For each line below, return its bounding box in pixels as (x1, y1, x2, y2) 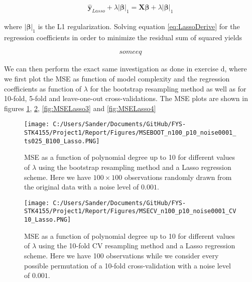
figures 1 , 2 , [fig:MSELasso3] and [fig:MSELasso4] (4, 103, 156, 113)
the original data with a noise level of (24, 181, 139, 192)
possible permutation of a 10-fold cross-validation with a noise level (24, 260, 231, 270)
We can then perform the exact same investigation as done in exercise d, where (4, 63, 247, 74)
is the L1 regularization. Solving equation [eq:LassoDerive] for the (38, 21, 240, 32)
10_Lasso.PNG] (24, 216, 71, 224)
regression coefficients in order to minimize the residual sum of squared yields (4, 32, 242, 42)
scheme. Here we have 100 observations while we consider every (24, 250, 219, 260)
